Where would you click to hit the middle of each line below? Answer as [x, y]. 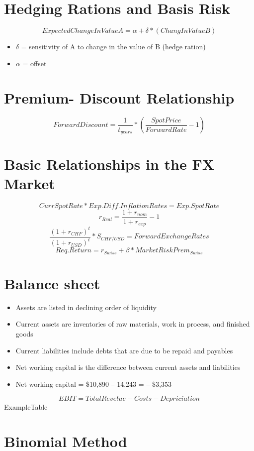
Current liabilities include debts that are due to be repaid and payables [124, 350]
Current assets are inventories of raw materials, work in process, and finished [133, 324]
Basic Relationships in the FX [109, 164]
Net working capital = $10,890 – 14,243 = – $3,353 [93, 384]
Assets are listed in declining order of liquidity [86, 307]
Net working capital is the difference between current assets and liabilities [128, 367]
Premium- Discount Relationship [119, 97]
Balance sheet [52, 283]
